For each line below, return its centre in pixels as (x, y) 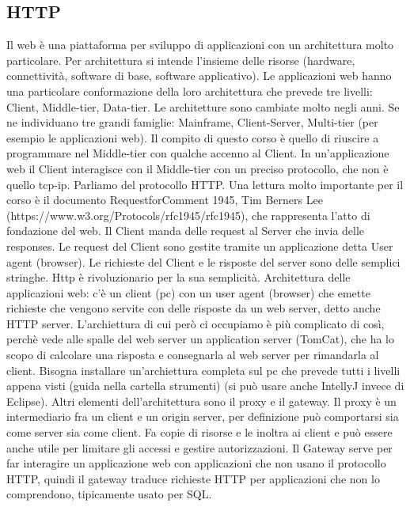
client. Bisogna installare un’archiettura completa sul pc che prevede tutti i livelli (203, 370)
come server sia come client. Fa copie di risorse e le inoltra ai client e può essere (199, 432)
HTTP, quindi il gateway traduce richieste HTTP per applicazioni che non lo (193, 478)
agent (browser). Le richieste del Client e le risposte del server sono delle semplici (203, 261)
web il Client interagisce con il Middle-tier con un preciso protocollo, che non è (197, 168)
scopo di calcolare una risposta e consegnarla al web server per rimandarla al (193, 355)
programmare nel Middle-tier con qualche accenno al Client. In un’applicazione (198, 153)
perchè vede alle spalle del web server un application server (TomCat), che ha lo (200, 339)
